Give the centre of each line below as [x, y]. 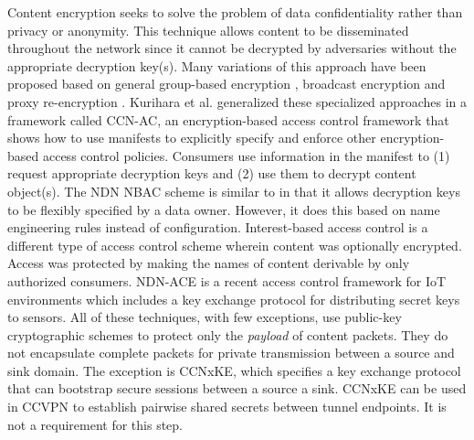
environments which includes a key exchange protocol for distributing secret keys [234, 299]
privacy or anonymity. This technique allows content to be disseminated [208, 30]
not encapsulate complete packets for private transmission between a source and [231, 353]
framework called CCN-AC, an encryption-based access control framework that [228, 119]
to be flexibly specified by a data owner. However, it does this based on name [224, 209]
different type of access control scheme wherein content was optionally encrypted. [235, 245]
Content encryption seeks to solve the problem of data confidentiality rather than [235, 12]
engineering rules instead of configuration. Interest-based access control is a [218, 227]
